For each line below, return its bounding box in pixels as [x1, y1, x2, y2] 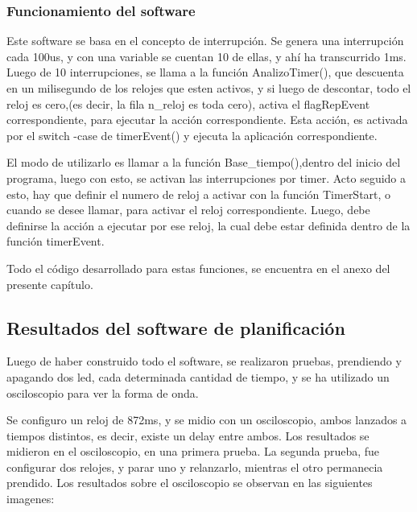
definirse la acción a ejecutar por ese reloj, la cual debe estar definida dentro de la [6, 217, 411, 233]
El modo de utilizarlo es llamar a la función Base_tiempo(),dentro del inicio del [6, 154, 401, 171]
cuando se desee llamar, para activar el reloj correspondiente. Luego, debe [6, 201, 370, 218]
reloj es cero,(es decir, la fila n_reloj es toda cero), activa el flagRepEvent [6, 95, 370, 112]
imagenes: [6, 490, 55, 507]
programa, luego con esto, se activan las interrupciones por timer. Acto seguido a [6, 169, 407, 186]
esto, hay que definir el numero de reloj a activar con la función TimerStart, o [6, 185, 391, 202]
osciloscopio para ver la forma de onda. [6, 384, 199, 401]
